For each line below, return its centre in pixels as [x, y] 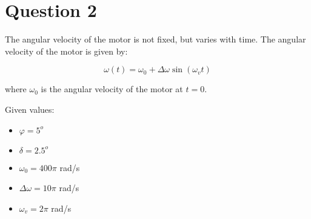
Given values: [30, 109]
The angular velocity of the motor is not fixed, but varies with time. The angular [155, 39]
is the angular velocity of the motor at [112, 89]
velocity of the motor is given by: [66, 51]
